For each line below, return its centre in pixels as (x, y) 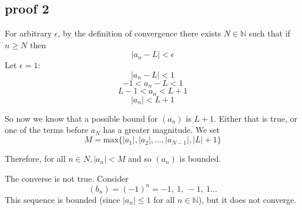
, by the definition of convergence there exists (139, 33)
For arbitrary (28, 33)
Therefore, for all (35, 159)
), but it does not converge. (247, 199)
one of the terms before (47, 130)
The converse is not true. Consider (67, 178)
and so (140, 159)
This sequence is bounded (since (63, 199)
